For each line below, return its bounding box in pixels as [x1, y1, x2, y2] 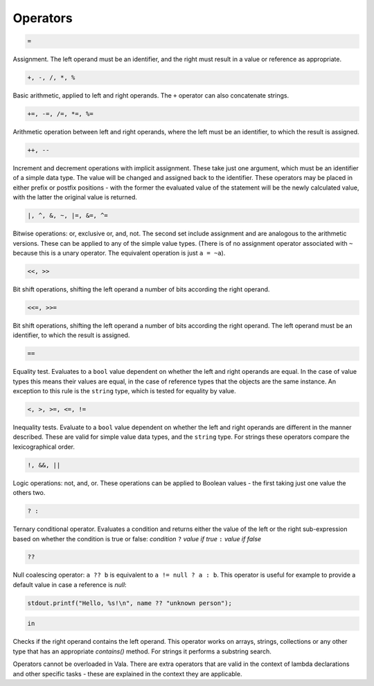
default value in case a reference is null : [12, 580, 127, 588]
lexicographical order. [12, 442, 75, 451]
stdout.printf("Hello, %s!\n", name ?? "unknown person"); [27, 599, 232, 607]
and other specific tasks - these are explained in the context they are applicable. [12, 669, 242, 678]
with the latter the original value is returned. [12, 193, 138, 201]
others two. [12, 489, 46, 497]
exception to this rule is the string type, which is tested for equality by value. [12, 387, 236, 395]
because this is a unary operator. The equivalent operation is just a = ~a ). [12, 249, 226, 257]
